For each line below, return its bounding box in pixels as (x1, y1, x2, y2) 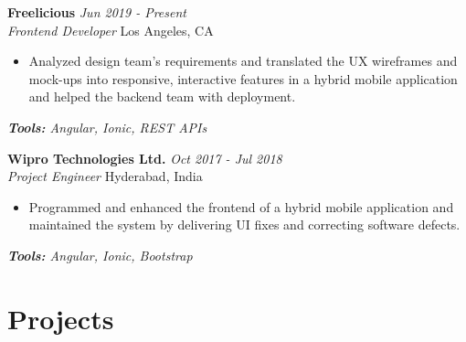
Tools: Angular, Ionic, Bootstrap (7, 245, 193, 264)
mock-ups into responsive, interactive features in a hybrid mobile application (28, 69, 458, 88)
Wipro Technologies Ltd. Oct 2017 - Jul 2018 (7, 148, 282, 167)
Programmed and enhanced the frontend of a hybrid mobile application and (28, 197, 454, 216)
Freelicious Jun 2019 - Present (7, 3, 186, 21)
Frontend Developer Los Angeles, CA (7, 20, 214, 39)
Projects (7, 299, 114, 337)
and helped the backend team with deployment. (28, 87, 296, 106)
